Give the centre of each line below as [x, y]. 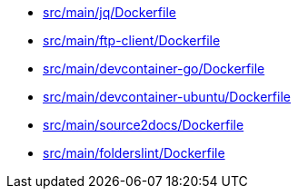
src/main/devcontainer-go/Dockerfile [154, 69]
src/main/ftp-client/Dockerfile [132, 40]
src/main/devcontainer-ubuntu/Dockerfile [167, 97]
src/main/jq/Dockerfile [109, 12]
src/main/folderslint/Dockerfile [134, 153]
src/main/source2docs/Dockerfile [144, 125]
